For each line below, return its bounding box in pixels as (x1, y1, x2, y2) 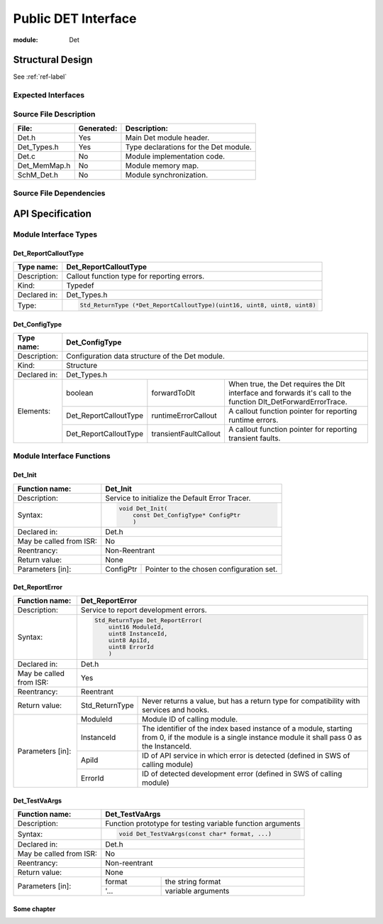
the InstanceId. (142, 741, 191, 751)
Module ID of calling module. (142, 714, 238, 724)
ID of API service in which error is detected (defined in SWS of (142, 751, 350, 761)
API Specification (13, 208, 92, 220)
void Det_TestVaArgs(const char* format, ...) (118, 830, 272, 838)
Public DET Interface (13, 11, 137, 26)
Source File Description (13, 109, 96, 119)
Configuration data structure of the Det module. (66, 352, 225, 362)
